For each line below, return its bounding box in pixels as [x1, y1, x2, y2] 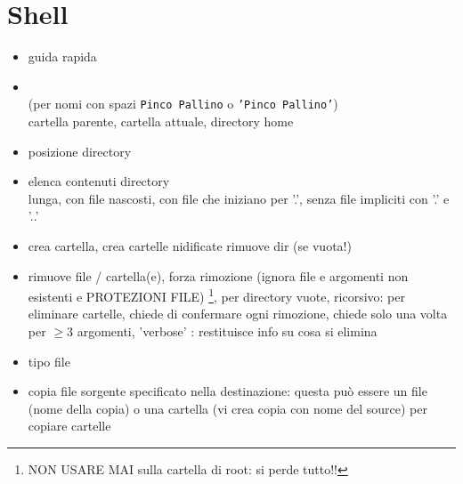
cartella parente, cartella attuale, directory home [28, 111, 294, 130]
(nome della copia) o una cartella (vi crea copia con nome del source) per [28, 399, 427, 417]
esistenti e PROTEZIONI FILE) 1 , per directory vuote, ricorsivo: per [28, 285, 405, 305]
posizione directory [28, 141, 132, 160]
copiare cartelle [28, 416, 111, 435]
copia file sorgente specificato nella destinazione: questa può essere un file [28, 382, 427, 400]
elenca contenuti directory [28, 172, 170, 190]
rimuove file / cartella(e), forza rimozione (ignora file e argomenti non [28, 266, 409, 285]
